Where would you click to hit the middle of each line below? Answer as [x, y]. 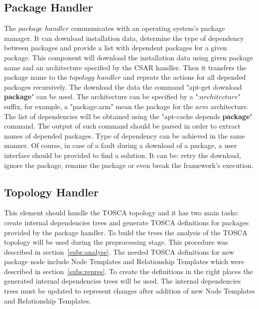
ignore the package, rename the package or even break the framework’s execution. [129, 165]
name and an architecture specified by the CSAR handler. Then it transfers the [125, 67]
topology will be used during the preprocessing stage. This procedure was [116, 242]
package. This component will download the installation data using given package [129, 57]
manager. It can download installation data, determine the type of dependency [124, 38]
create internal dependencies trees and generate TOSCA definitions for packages [127, 222]
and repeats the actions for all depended [185, 77]
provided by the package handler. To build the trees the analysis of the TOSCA [126, 232]
